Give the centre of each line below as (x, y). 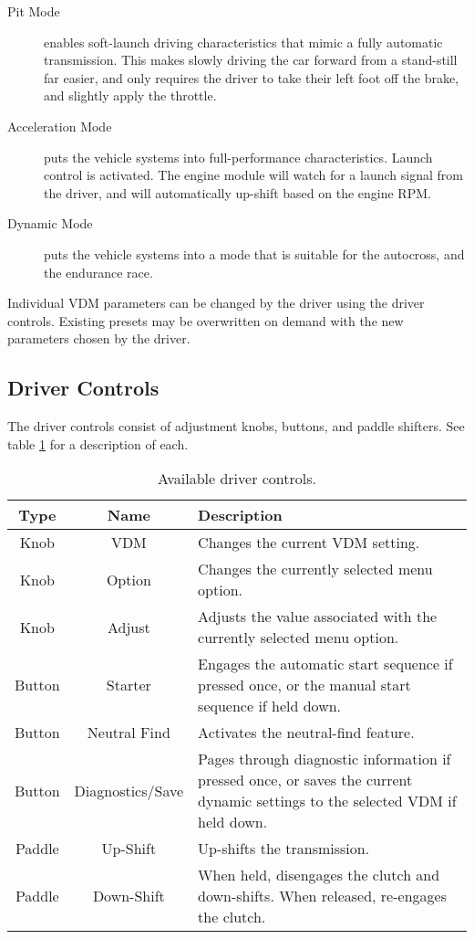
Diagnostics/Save (129, 790)
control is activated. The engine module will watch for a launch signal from (253, 175)
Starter (129, 685)
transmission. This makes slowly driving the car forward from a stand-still (251, 60)
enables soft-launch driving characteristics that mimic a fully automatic (243, 42)
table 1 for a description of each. (98, 443)
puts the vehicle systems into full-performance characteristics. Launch (238, 157)
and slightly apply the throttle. (130, 95)
